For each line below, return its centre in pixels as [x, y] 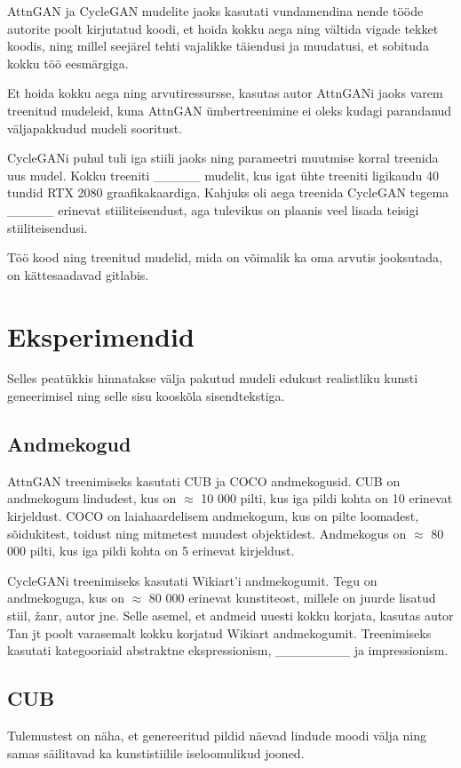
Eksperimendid [101, 336]
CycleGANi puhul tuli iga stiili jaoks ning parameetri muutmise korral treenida [223, 158]
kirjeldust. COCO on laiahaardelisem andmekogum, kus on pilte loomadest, [213, 516]
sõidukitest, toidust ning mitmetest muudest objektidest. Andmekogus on [207, 533]
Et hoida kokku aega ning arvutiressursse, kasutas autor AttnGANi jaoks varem [225, 93]
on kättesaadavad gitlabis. [78, 274]
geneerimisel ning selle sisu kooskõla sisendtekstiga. [146, 396]
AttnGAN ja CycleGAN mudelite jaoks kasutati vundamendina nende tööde [215, 11]
